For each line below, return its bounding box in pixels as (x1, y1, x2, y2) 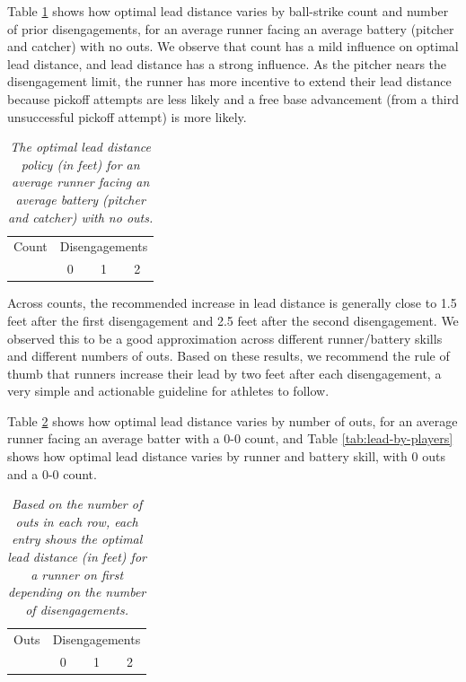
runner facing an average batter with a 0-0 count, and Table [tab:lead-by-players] (7, 429, 453, 448)
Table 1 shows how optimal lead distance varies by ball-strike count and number (7, 2, 449, 20)
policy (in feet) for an (21, 154, 140, 173)
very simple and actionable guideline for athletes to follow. (7, 381, 330, 400)
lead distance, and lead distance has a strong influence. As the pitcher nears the (7, 54, 447, 73)
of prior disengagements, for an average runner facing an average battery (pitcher (7, 19, 454, 38)
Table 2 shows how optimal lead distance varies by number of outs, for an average (7, 411, 458, 430)
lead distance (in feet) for (7, 547, 146, 566)
